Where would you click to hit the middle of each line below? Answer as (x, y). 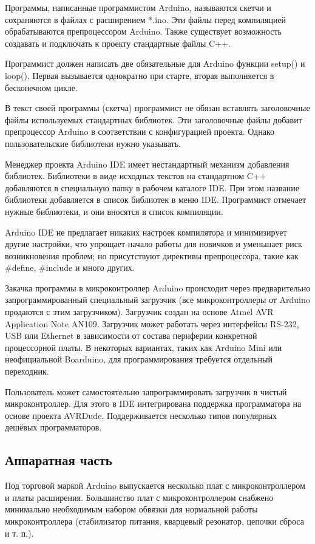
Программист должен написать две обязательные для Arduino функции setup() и (155, 63)
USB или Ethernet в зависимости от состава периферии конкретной (131, 335)
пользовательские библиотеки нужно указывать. (93, 143)
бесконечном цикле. (41, 87)
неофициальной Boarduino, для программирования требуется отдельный (139, 359)
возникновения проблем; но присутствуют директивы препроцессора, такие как (152, 255)
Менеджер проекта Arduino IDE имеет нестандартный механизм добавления (147, 164)
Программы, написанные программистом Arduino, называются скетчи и (138, 7)
